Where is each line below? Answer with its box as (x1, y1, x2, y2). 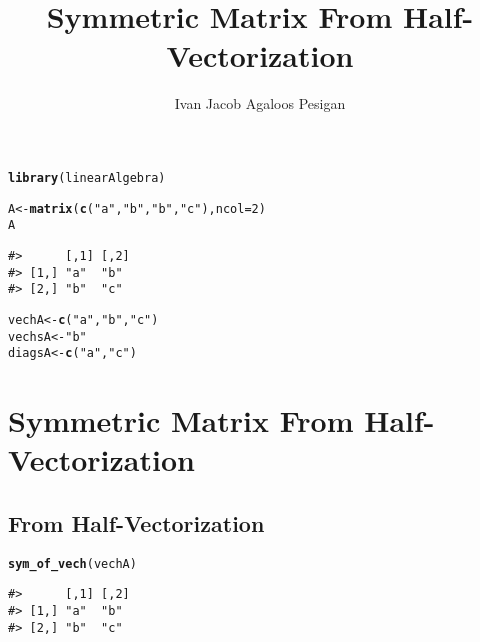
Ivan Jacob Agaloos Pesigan (174, 93, 346, 114)
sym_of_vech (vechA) (8, 556, 137, 571)
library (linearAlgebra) (8, 170, 166, 185)
